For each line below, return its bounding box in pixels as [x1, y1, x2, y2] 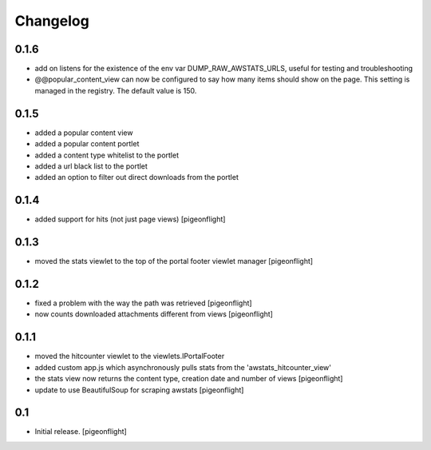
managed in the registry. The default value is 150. [34, 86, 197, 95]
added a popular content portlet [34, 139, 140, 149]
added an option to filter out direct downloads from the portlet [34, 173, 239, 182]
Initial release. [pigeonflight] [34, 427, 127, 436]
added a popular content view [34, 128, 133, 137]
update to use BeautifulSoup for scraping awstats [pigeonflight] [34, 384, 244, 395]
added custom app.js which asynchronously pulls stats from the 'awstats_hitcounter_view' [34, 362, 331, 372]
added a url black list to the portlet [34, 161, 148, 171]
